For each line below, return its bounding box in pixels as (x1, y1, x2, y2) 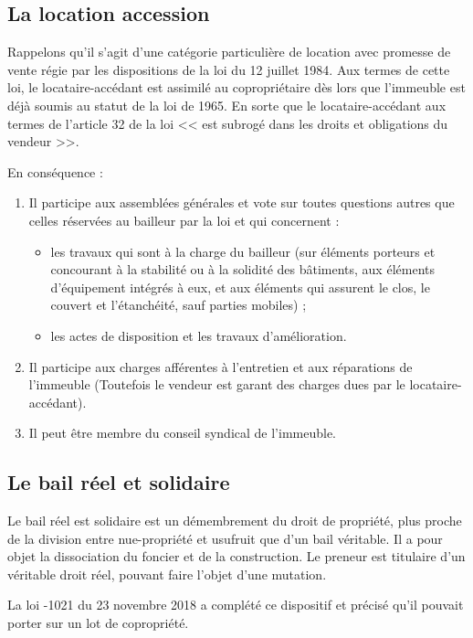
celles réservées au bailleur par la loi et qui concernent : (28, 210, 340, 229)
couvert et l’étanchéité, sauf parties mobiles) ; (50, 295, 307, 314)
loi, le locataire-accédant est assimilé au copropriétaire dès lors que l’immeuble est (7, 78, 466, 97)
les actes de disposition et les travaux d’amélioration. (50, 325, 347, 345)
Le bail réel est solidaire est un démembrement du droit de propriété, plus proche (7, 511, 462, 530)
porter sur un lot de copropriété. (7, 613, 189, 633)
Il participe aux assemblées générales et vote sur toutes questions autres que (28, 193, 455, 212)
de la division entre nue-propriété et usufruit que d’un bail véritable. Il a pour (7, 528, 443, 548)
